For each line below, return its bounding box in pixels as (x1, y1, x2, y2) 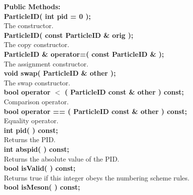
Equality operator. (4, 115, 59, 126)
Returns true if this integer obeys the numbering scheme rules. (4, 172, 190, 182)
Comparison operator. (4, 96, 69, 106)
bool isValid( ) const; (4, 163, 76, 173)
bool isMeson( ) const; (4, 182, 80, 192)
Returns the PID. (4, 134, 56, 145)
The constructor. (4, 20, 54, 31)
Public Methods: (4, 1, 61, 11)
